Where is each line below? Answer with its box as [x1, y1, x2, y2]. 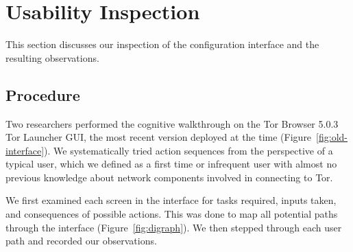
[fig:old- [316, 130, 348, 144]
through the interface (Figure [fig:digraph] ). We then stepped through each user [5, 220, 342, 234]
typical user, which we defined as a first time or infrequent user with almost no [5, 157, 337, 171]
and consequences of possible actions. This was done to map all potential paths [5, 207, 338, 221]
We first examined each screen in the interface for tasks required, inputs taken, [5, 193, 337, 207]
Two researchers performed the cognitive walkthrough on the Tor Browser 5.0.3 [5, 116, 339, 130]
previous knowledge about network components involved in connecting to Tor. [5, 170, 333, 184]
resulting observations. [5, 50, 99, 65]
